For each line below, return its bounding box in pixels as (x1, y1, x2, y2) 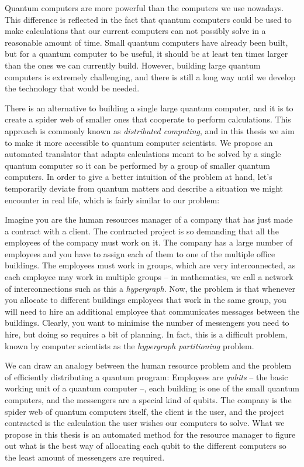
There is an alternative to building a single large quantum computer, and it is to (5, 101, 293, 114)
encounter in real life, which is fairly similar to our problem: (5, 193, 220, 206)
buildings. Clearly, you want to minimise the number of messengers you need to (5, 316, 289, 329)
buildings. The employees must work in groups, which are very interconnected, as (5, 259, 296, 271)
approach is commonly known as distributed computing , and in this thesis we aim (5, 124, 295, 137)
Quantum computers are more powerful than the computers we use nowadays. (5, 2, 284, 13)
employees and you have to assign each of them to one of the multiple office (5, 247, 275, 260)
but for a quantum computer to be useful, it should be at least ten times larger (5, 47, 288, 60)
